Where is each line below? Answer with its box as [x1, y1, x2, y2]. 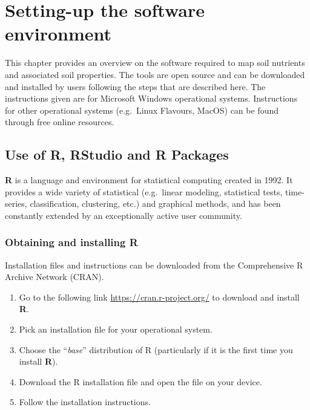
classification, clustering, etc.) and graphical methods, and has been [30, 197, 281, 210]
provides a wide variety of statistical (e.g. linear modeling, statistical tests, [5, 185, 283, 198]
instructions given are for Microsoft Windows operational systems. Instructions [5, 92, 298, 105]
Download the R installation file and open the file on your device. [19, 375, 262, 388]
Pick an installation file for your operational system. [19, 323, 213, 336]
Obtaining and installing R [5, 235, 138, 250]
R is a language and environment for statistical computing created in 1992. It [5, 174, 293, 186]
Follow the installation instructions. [19, 395, 151, 408]
